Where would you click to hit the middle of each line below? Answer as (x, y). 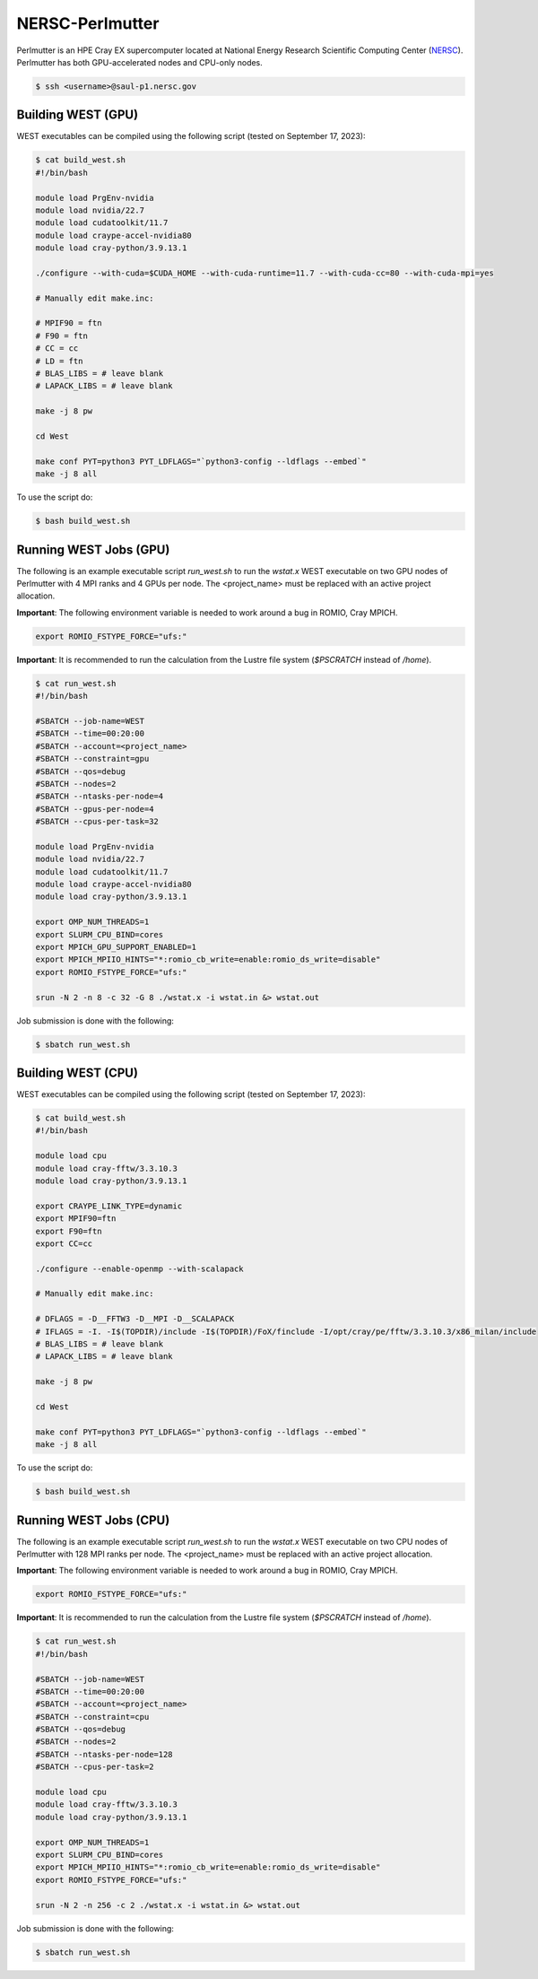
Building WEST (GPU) (78, 115)
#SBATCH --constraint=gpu (92, 759)
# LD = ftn (59, 361)
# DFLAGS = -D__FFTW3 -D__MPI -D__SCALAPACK (135, 1319)
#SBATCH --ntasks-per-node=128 (104, 1754)
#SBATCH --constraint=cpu (92, 1717)
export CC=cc (64, 1243)
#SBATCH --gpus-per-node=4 (95, 809)
